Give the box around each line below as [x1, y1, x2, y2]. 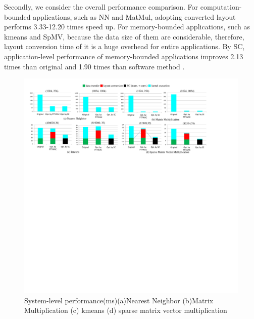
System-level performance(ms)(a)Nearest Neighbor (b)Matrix [24, 295, 214, 305]
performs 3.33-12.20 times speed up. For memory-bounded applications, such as [4, 21, 250, 32]
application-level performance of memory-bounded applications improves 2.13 [4, 51, 243, 61]
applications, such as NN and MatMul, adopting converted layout [33, 11, 236, 22]
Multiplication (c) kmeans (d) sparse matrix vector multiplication [24, 305, 227, 315]
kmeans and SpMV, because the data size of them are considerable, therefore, [4, 31, 244, 42]
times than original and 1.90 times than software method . [4, 61, 185, 71]
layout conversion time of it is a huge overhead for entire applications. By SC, [4, 41, 245, 52]
